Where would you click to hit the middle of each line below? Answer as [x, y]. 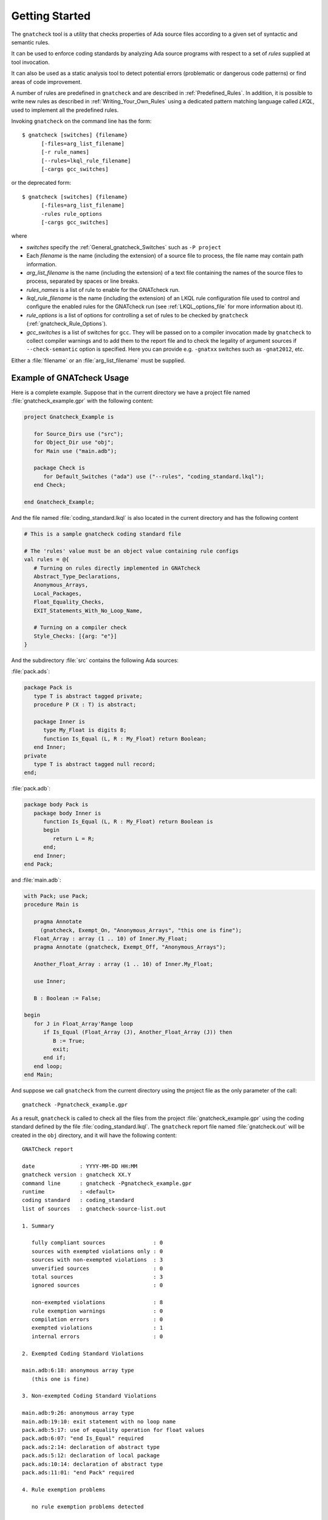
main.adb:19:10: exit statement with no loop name [99, 1422]
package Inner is [59, 721]
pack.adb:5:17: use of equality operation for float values [113, 1430]
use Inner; [50, 981]
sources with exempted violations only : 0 [97, 1251]
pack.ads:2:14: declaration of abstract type [91, 1447]
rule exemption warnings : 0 [97, 1311]
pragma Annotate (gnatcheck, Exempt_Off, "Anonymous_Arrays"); [130, 947]
